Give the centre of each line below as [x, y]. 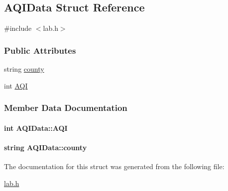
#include [18, 28]
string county [24, 69]
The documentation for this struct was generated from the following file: [114, 166]
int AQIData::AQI [36, 128]
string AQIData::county [46, 147]
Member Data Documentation [66, 108]
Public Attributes [40, 50]
